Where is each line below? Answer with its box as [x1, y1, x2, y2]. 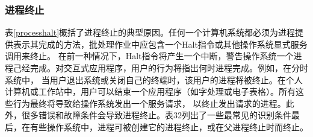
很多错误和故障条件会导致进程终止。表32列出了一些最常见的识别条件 [21, 109, 291, 121]
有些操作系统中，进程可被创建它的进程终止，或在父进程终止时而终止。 [29, 120, 308, 133]
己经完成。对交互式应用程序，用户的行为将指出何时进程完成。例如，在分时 [13, 62, 308, 74]
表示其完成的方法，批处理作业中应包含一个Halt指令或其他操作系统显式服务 [13, 37, 308, 50]
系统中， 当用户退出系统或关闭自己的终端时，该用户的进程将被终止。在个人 [5, 73, 303, 86]
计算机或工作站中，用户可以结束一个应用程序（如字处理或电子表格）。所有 [5, 85, 296, 98]
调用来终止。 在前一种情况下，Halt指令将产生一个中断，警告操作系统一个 [5, 49, 294, 62]
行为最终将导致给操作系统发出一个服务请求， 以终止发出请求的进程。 [13, 97, 286, 109]
